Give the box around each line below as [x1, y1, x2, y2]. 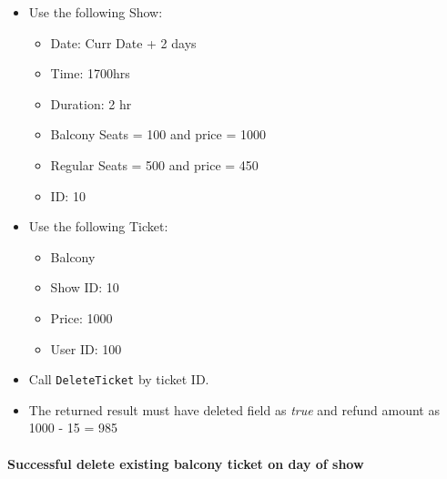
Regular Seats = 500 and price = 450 [50, 155, 259, 174]
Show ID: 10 [50, 278, 119, 297]
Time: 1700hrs [50, 64, 130, 83]
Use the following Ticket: [28, 217, 168, 236]
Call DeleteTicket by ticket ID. [28, 370, 209, 389]
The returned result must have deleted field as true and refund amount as [28, 400, 440, 419]
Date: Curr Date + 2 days [50, 33, 197, 52]
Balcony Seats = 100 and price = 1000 [50, 125, 266, 144]
